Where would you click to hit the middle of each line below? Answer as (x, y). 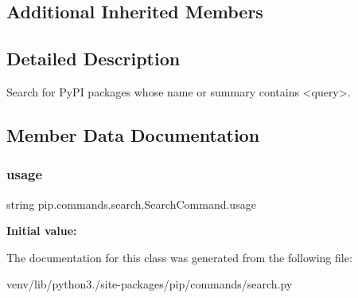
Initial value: (42, 231)
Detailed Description (93, 59)
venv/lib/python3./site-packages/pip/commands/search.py (150, 284)
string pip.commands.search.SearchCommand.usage (131, 204)
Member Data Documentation (133, 134)
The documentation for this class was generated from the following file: (179, 257)
